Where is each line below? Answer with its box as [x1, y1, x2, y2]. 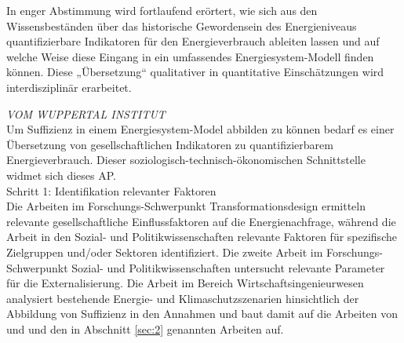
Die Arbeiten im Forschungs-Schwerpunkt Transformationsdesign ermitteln [6, 198, 366, 214]
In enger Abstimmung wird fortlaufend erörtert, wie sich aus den [6, 2, 318, 18]
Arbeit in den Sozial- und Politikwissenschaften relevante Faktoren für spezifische [6, 228, 397, 245]
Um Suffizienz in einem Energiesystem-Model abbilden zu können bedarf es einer [6, 121, 395, 137]
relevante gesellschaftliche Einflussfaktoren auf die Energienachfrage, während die [6, 213, 396, 229]
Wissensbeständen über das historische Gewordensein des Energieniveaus [6, 17, 357, 34]
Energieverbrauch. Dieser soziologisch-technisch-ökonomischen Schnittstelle [6, 151, 366, 168]
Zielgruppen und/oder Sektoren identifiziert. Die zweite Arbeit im [6, 243, 323, 260]
